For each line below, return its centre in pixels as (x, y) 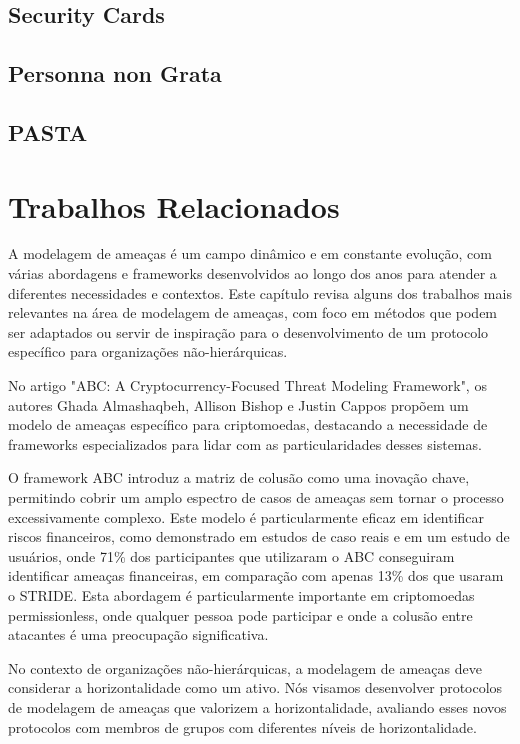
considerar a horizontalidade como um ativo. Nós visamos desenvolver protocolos (255, 687)
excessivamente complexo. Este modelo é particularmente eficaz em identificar (246, 516)
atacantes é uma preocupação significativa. (138, 634)
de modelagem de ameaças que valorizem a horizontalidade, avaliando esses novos (257, 706)
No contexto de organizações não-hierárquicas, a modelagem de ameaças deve (245, 667)
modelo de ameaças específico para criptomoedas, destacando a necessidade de (248, 424)
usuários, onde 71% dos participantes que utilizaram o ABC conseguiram (231, 555)
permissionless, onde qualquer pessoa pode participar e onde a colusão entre (240, 614)
